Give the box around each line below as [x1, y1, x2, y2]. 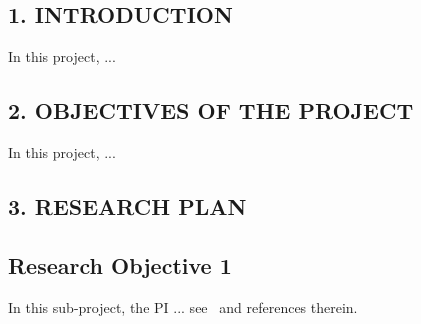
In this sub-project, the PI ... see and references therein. [8, 296, 358, 317]
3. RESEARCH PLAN [8, 190, 247, 221]
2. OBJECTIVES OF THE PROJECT [8, 95, 414, 126]
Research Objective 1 [8, 249, 232, 280]
